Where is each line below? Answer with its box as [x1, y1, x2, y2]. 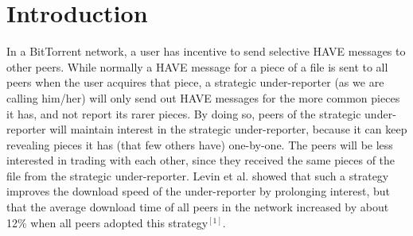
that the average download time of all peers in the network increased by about [6, 199, 389, 215]
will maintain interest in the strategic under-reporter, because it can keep [49, 121, 407, 137]
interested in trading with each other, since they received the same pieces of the [6, 152, 395, 168]
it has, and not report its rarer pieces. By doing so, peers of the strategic [6, 105, 361, 122]
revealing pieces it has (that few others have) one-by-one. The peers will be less [6, 136, 393, 153]
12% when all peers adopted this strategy [6, 214, 208, 230]
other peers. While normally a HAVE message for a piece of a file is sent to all [6, 58, 388, 75]
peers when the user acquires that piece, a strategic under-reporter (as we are [6, 74, 384, 91]
